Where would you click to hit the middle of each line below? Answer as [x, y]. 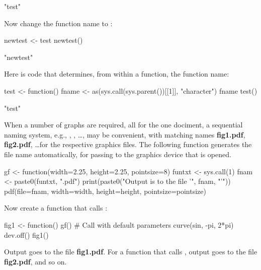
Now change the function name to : [58, 23]
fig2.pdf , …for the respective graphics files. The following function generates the [128, 144]
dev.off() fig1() [26, 234]
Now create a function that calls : [56, 208]
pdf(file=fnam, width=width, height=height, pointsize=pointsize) [105, 191]
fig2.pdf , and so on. [35, 261]
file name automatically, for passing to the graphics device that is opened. [118, 154]
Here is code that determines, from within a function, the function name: [117, 74]
